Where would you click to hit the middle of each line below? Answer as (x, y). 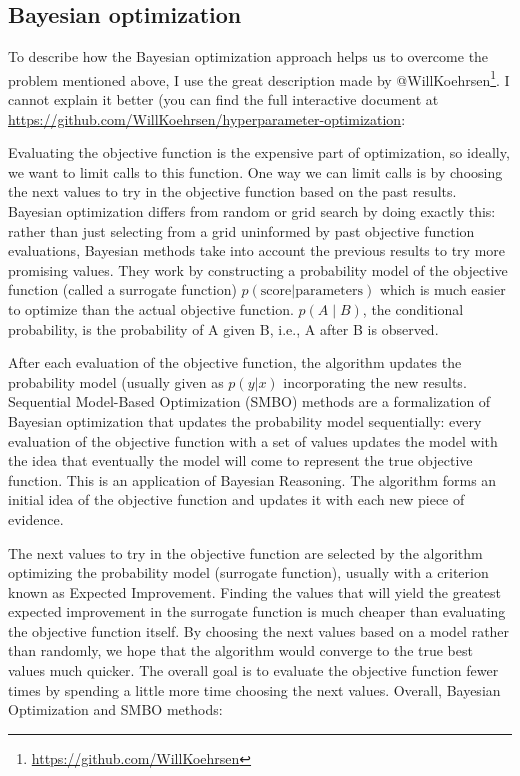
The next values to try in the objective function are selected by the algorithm (245, 552)
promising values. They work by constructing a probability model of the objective (258, 269)
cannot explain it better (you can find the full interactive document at (223, 99)
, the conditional (413, 308)
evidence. (36, 518)
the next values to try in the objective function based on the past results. (232, 191)
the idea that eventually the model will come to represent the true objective (240, 460)
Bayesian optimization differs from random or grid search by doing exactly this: (252, 211)
